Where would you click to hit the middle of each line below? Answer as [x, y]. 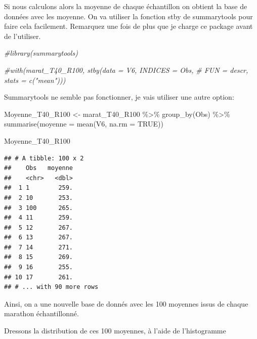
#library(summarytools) [41, 53]
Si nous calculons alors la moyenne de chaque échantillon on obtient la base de [126, 6]
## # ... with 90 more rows [51, 287]
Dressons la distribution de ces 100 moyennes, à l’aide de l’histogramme [115, 331]
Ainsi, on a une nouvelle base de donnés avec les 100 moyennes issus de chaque [126, 303]
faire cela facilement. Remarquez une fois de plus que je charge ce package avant [128, 26]
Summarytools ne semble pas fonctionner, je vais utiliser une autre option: [119, 97]
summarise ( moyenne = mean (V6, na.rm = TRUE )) [84, 124]
